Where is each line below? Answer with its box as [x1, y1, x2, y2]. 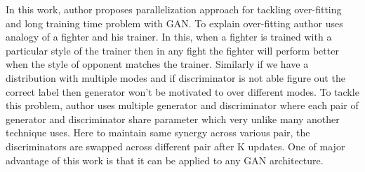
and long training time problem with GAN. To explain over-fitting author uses [6, 15, 343, 30]
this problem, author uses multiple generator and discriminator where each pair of [6, 98, 359, 113]
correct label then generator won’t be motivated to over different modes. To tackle [6, 84, 359, 99]
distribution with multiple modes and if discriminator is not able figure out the [6, 70, 345, 85]
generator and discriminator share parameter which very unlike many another [6, 111, 340, 126]
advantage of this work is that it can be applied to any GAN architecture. [6, 152, 324, 167]
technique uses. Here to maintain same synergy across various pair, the [6, 125, 310, 140]
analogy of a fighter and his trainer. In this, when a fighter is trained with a [6, 29, 332, 44]
